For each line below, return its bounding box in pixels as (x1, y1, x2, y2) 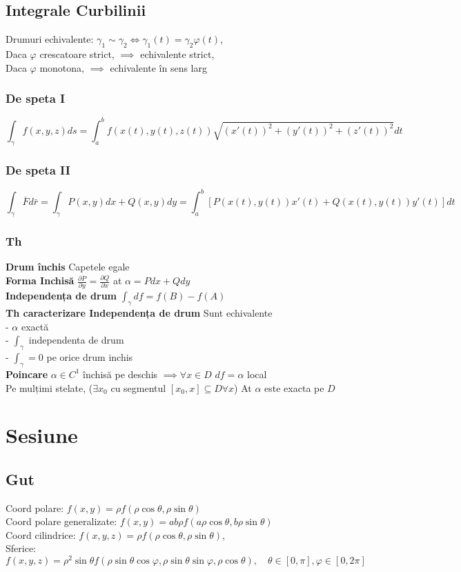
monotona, (39, 60, 84, 75)
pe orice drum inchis (46, 350, 133, 364)
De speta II (6, 161, 70, 178)
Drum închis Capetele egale (6, 259, 130, 274)
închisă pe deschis (83, 366, 158, 381)
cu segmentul (110, 380, 166, 395)
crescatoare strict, (39, 47, 115, 61)
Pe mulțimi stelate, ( (6, 380, 93, 395)
